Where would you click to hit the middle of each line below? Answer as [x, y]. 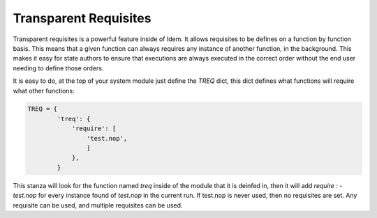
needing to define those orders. [58, 68]
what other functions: [44, 91]
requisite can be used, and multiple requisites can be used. [98, 205]
